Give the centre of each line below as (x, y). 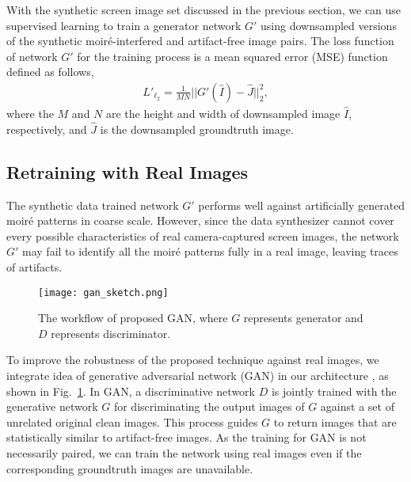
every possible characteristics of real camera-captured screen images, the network (203, 235)
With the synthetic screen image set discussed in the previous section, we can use (204, 9)
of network (32, 56)
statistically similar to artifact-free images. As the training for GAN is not (186, 437)
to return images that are (335, 421)
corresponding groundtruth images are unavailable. (130, 468)
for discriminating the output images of (209, 406)
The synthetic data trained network (93, 205)
